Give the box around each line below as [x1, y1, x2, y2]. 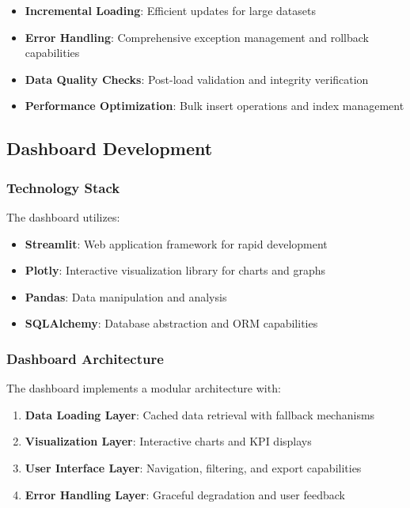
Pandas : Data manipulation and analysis [25, 288, 227, 305]
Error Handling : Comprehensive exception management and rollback [25, 28, 369, 45]
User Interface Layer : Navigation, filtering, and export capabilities [25, 459, 362, 476]
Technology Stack [6, 177, 120, 197]
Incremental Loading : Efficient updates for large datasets [25, 2, 316, 18]
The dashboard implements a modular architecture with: [6, 380, 281, 396]
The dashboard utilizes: [6, 208, 120, 225]
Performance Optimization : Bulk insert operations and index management [25, 97, 404, 114]
